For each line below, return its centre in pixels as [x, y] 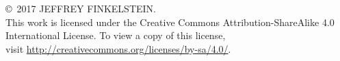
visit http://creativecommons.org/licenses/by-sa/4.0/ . [118, 48]
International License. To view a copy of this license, [116, 35]
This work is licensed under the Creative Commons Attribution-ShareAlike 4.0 [170, 22]
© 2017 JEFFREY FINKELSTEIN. [81, 8]
